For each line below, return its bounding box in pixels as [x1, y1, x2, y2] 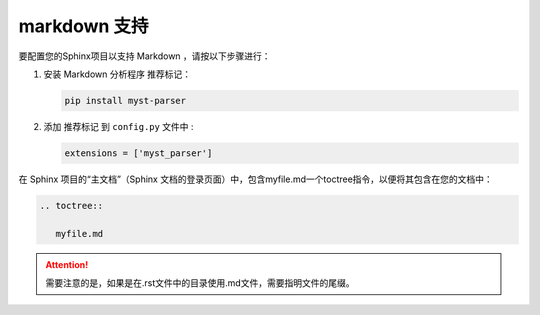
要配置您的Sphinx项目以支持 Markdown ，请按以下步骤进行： [18, 50, 271, 62]
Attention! [45, 258, 89, 270]
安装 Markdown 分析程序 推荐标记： [43, 68, 192, 80]
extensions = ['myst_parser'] [64, 147, 213, 159]
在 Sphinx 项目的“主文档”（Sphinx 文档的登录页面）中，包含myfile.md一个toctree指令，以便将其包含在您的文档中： [18, 173, 494, 185]
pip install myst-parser [64, 95, 187, 106]
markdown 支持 [18, 15, 149, 37]
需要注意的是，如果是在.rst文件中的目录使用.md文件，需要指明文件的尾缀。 [45, 277, 355, 289]
